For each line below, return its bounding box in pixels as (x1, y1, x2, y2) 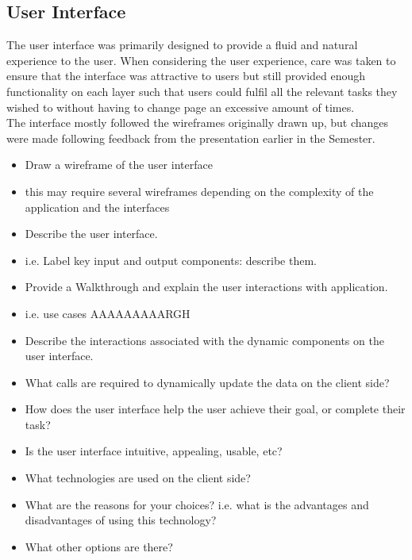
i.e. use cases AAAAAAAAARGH (25, 305, 191, 321)
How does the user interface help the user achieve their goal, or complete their (25, 401, 406, 417)
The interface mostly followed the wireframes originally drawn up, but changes (6, 114, 389, 131)
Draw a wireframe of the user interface (25, 156, 213, 173)
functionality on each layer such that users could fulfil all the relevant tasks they (6, 82, 398, 99)
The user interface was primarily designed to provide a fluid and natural (6, 36, 358, 53)
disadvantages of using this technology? (25, 512, 217, 528)
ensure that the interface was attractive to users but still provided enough (6, 67, 366, 84)
